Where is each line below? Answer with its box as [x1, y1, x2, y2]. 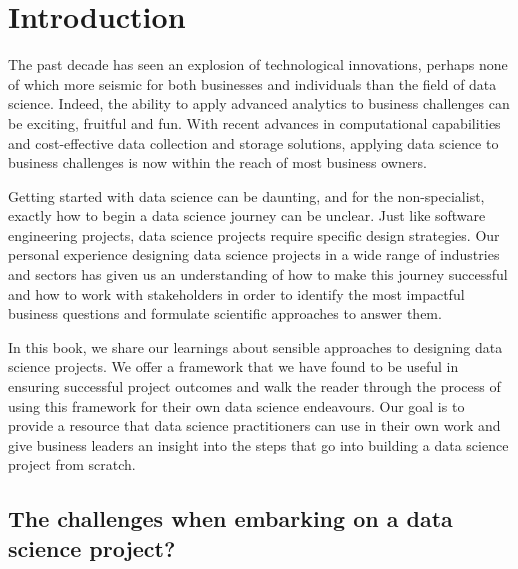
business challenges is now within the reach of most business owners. [8, 152, 427, 173]
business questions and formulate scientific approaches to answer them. [8, 303, 442, 324]
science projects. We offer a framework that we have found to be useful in [8, 356, 459, 377]
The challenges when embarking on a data [8, 503, 453, 534]
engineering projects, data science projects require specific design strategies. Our [8, 224, 500, 245]
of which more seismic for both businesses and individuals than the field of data [8, 73, 497, 94]
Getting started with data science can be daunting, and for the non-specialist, [8, 185, 485, 206]
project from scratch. [8, 454, 136, 475]
